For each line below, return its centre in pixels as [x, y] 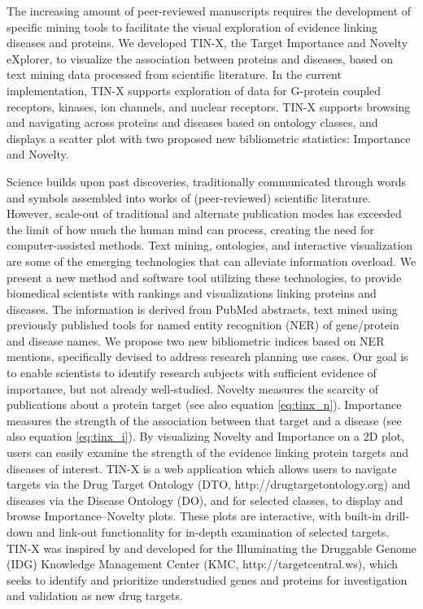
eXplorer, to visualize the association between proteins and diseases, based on [200, 58]
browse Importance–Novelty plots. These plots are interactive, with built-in [194, 516]
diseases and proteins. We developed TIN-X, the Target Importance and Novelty [207, 43]
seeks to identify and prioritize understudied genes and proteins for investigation [207, 579]
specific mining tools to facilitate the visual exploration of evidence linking [192, 26]
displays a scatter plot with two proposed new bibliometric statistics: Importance [209, 138]
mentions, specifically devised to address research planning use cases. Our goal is [207, 357]
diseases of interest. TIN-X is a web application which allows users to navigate [202, 468]
